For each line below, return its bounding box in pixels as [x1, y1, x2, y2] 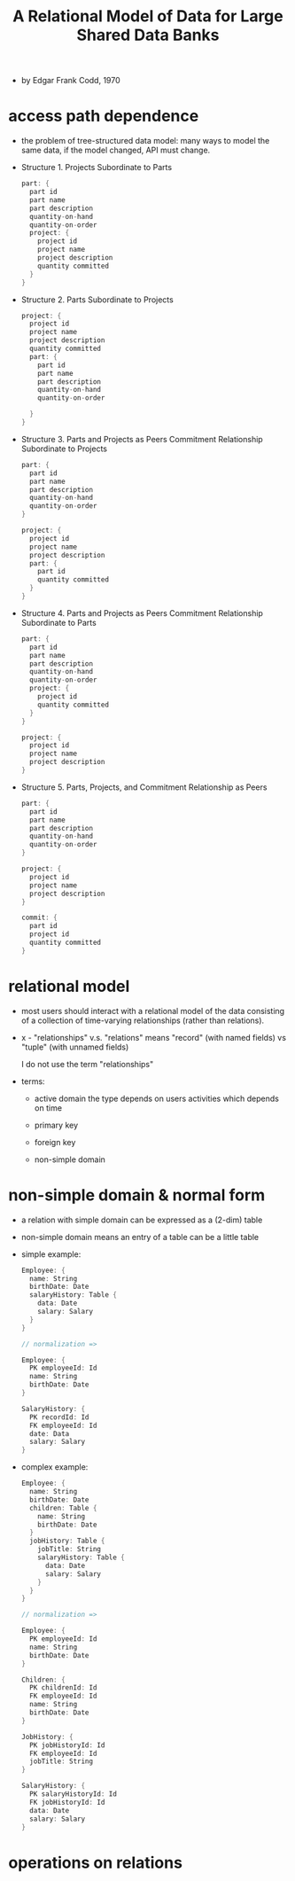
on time [34, 1102, 63, 1113]
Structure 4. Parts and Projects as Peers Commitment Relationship [20, 607, 263, 618]
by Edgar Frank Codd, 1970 [20, 75, 120, 86]
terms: [20, 1075, 45, 1087]
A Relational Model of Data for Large [12, 6, 284, 27]
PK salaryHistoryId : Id [29, 1790, 117, 1799]
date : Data [29, 1429, 70, 1438]
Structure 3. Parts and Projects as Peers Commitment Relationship [20, 433, 263, 444]
